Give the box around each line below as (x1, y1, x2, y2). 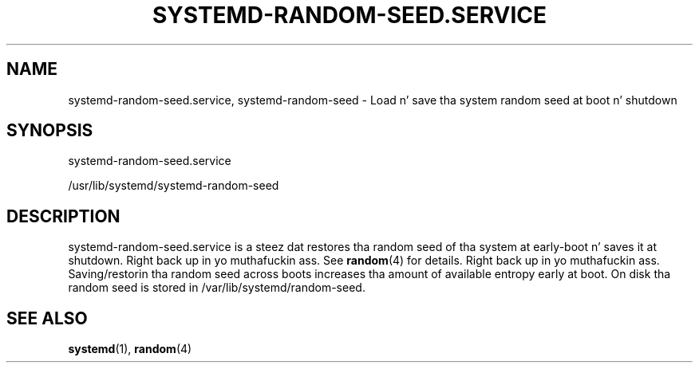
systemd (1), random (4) (68, 342, 192, 356)
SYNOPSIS (6, 120, 93, 141)
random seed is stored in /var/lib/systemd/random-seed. (68, 281, 365, 295)
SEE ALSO (6, 308, 88, 328)
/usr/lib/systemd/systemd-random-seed (68, 179, 279, 193)
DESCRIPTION (6, 206, 120, 226)
